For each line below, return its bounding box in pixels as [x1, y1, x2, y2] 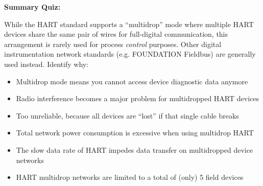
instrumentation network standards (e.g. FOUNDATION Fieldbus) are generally [4, 49, 256, 59]
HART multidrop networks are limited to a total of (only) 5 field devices [16, 172, 244, 182]
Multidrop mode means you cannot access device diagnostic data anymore [16, 76, 248, 86]
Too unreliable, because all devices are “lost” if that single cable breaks [16, 110, 239, 121]
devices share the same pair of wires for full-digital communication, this [4, 29, 228, 39]
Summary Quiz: [4, 2, 61, 12]
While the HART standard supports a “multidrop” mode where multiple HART [4, 18, 254, 29]
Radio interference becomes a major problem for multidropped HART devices [16, 93, 259, 104]
